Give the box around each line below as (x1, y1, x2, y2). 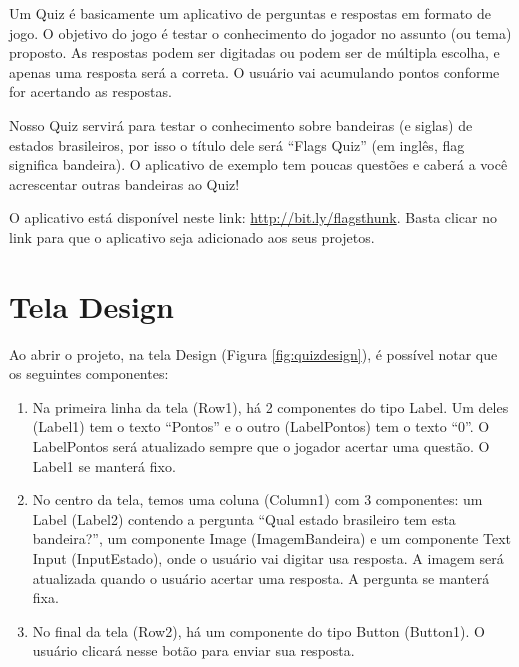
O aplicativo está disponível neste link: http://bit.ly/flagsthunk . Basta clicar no (9, 207, 497, 228)
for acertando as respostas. (9, 81, 172, 102)
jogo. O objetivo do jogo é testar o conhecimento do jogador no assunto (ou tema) (9, 22, 512, 43)
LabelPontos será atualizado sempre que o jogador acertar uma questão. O (32, 436, 490, 457)
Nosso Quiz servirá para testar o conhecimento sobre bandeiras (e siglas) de (9, 114, 473, 135)
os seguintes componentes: (9, 363, 169, 384)
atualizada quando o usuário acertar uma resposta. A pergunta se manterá (32, 567, 490, 588)
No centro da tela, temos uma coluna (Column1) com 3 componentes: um (32, 489, 483, 510)
